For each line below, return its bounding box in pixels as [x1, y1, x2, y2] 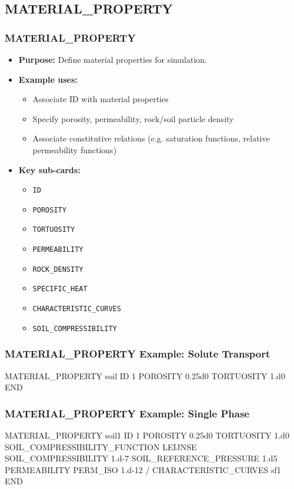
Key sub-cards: [18, 163, 81, 176]
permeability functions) [32, 143, 117, 156]
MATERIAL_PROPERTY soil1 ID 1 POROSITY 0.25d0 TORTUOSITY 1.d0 [5, 429, 289, 441]
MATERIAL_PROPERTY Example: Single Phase [5, 406, 249, 420]
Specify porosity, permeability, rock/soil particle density [32, 112, 234, 124]
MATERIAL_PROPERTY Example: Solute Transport [5, 346, 270, 361]
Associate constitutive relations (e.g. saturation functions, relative [32, 132, 270, 144]
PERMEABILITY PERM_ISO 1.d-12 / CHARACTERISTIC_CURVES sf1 [5, 463, 281, 475]
